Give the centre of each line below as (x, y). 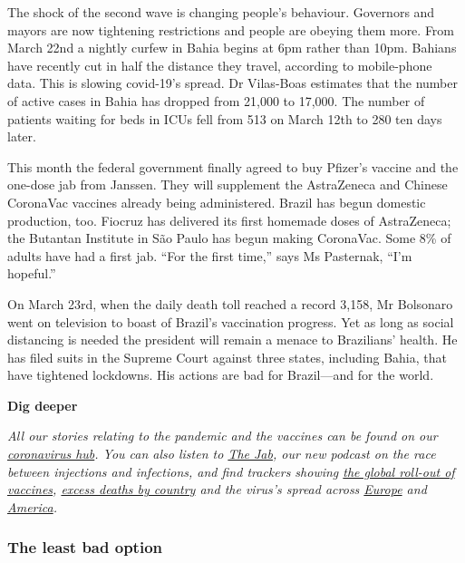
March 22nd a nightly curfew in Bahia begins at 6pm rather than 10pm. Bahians (232, 48)
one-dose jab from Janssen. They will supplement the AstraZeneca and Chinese (228, 184)
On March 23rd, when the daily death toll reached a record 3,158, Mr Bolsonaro (230, 303)
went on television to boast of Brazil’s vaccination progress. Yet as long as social (231, 321)
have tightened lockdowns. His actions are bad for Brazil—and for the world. (221, 375)
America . (32, 506)
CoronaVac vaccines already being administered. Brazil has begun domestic (217, 202)
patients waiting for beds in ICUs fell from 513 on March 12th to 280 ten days (225, 118)
